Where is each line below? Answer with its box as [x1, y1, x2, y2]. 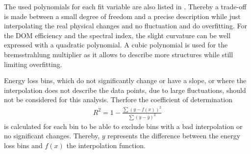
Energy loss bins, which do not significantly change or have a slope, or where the [4, 75, 247, 86]
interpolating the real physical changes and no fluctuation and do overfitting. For [4, 21, 248, 31]
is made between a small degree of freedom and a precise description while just [4, 11, 241, 21]
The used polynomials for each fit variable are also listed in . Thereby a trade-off [4, 1, 247, 11]
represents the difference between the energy [107, 131, 241, 141]
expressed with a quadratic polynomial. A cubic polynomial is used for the [4, 40, 228, 50]
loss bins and [4, 140, 43, 150]
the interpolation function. [66, 140, 146, 150]
